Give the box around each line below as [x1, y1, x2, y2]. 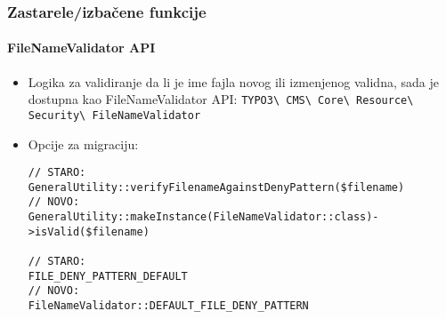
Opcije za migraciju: [28, 134, 139, 153]
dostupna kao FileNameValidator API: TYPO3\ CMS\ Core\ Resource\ [28, 90, 414, 108]
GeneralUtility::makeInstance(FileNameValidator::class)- [28, 211, 379, 224]
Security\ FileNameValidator [28, 108, 201, 122]
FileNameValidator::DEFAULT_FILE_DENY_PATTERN [28, 299, 309, 313]
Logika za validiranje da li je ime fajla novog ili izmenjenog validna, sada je [28, 72, 439, 91]
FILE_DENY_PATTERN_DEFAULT [28, 269, 188, 283]
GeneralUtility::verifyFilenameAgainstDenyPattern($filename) [28, 180, 405, 194]
